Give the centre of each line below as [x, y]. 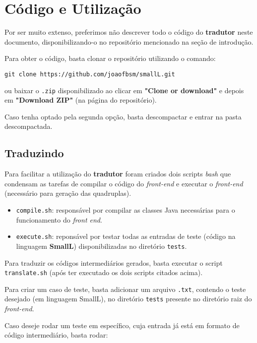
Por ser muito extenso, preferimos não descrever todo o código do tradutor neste [129, 32]
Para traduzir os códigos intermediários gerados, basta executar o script [114, 262]
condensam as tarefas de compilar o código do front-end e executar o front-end [124, 183]
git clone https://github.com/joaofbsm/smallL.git [90, 74]
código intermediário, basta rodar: [56, 335]
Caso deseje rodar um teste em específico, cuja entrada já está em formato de [122, 325]
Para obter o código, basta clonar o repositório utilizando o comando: [110, 58]
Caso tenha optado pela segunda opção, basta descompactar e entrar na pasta [123, 116]
